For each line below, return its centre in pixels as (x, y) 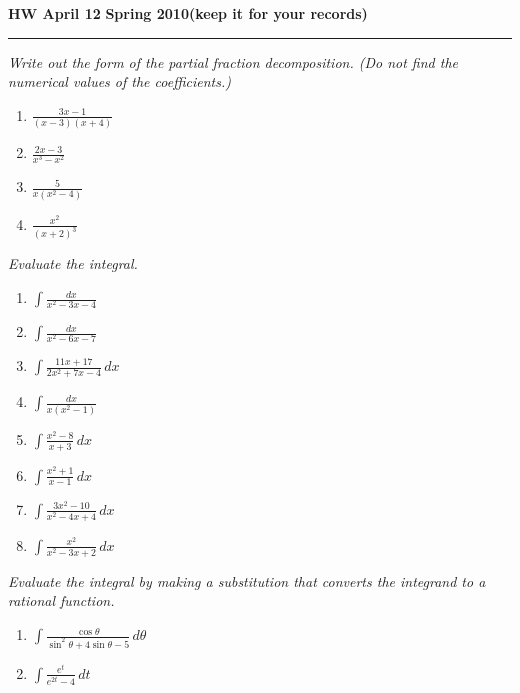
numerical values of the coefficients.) (119, 81)
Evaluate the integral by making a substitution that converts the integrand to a (247, 580)
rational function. (61, 600)
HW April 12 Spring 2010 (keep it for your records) (188, 13)
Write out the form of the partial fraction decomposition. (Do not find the (233, 61)
